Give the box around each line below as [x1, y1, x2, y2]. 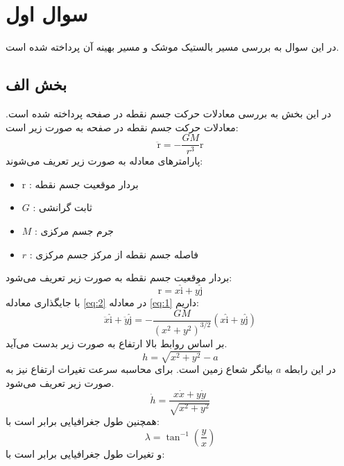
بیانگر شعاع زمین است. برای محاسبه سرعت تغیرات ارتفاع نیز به [6, 362, 273, 376]
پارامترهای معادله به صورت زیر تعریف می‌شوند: [6, 153, 203, 168]
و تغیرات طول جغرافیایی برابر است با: [6, 446, 165, 460]
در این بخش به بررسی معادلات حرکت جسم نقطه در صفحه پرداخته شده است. [6, 106, 332, 120]
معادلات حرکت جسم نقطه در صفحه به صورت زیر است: [6, 119, 239, 134]
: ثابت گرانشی [33, 200, 92, 215]
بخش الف [6, 74, 67, 95]
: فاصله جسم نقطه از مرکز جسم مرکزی [29, 247, 199, 261]
